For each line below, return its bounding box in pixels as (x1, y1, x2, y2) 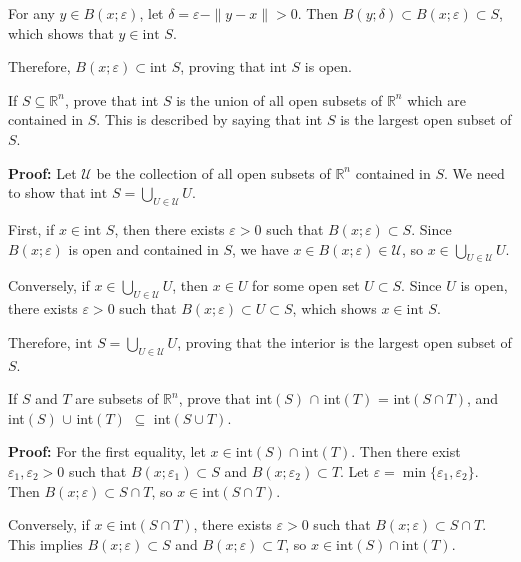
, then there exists (114, 218, 225, 239)
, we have (232, 238, 289, 259)
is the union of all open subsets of (176, 89, 383, 110)
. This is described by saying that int (96, 109, 323, 130)
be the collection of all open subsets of (96, 162, 331, 183)
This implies (8, 533, 83, 554)
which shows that (8, 22, 114, 43)
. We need (444, 162, 505, 183)
